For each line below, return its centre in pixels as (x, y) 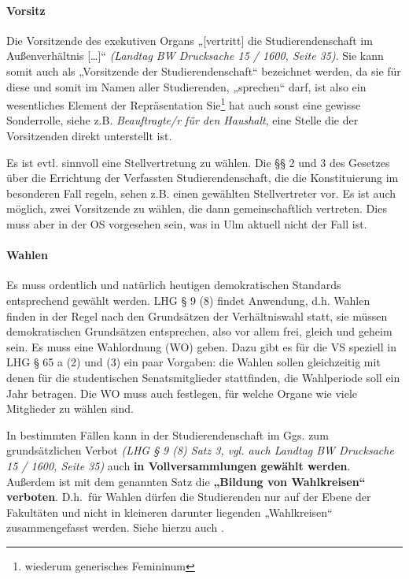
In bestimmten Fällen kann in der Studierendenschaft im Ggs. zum (168, 434)
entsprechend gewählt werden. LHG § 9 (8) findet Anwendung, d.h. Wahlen (188, 300)
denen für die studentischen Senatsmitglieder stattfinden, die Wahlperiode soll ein (203, 377)
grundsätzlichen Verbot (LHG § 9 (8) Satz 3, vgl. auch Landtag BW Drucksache (200, 450)
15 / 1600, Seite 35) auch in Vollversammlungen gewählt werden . (179, 465)
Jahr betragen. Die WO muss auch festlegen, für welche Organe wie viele (182, 393)
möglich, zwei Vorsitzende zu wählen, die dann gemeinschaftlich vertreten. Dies (197, 208)
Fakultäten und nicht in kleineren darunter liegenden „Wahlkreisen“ (169, 512)
